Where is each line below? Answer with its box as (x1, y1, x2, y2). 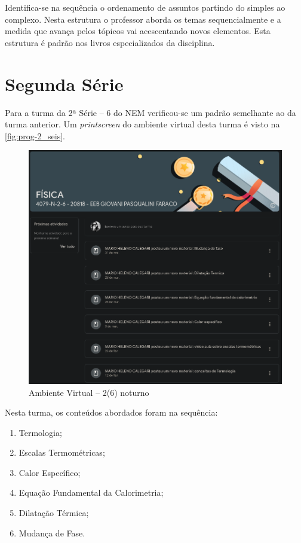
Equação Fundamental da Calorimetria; (19, 486, 164, 499)
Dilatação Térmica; (19, 507, 89, 519)
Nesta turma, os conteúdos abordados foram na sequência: (5, 406, 218, 419)
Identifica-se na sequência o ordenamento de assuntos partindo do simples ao (5, 1, 285, 13)
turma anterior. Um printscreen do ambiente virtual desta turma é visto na (5, 118, 280, 130)
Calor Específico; (19, 466, 81, 478)
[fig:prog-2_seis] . (5, 129, 65, 142)
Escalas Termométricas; (19, 446, 105, 459)
